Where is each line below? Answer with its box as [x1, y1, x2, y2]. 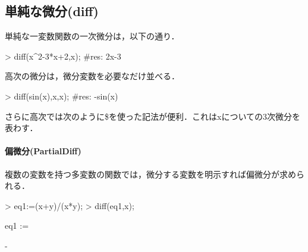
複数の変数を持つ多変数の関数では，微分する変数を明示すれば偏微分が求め [5, 167, 296, 180]
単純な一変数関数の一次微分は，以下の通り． [5, 30, 180, 42]
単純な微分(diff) [5, 2, 99, 20]
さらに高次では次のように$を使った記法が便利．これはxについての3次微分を [5, 110, 300, 122]
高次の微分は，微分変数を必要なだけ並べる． [5, 70, 180, 82]
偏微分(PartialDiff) [5, 145, 81, 157]
